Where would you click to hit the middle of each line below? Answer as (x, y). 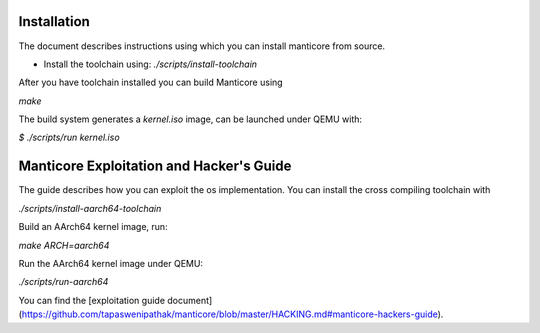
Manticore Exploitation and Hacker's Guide (155, 166)
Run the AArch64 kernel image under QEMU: (111, 263)
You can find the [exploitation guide (91, 300)
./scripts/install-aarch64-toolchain (90, 208)
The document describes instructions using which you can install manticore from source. (201, 46)
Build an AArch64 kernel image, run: (93, 227)
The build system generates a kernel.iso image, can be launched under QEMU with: (190, 119)
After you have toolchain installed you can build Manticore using (151, 82)
